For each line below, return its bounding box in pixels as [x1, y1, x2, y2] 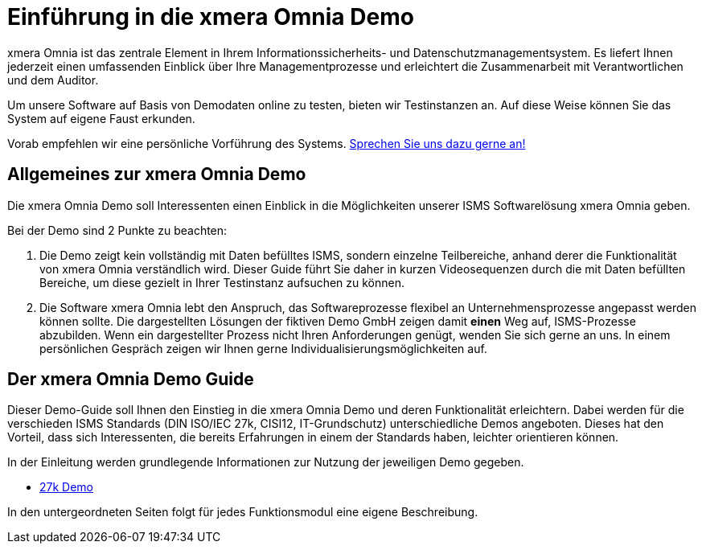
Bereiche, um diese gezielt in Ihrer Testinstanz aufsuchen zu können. [39, 275, 405, 289]
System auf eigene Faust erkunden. [7, 111, 195, 125]
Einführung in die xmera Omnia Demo [7, 3, 414, 31]
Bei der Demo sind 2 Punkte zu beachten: [7, 223, 228, 237]
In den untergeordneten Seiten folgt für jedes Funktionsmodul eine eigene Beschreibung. [7, 505, 478, 519]
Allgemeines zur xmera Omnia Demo [7, 164, 306, 185]
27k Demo [39, 480, 94, 495]
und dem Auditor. [7, 72, 99, 87]
